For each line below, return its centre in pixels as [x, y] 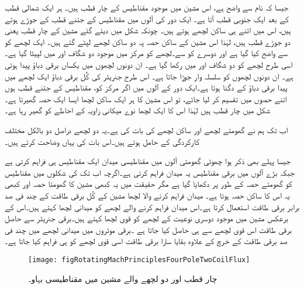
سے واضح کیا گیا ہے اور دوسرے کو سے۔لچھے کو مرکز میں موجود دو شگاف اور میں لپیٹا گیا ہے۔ [146, 53]
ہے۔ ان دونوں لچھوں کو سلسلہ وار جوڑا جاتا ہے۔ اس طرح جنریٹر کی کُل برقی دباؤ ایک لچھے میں [149, 76]
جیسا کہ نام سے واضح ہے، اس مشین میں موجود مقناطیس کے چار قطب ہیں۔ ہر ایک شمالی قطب [147, 7]
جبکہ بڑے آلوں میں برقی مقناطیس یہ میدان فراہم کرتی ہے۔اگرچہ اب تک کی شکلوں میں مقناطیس [150, 172]
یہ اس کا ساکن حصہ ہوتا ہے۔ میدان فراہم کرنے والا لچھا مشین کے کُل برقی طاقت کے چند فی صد [147, 195]
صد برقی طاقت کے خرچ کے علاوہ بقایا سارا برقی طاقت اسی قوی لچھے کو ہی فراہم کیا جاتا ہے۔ [146, 241]
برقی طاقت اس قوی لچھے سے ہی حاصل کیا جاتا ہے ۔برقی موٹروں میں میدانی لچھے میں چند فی [148, 229]
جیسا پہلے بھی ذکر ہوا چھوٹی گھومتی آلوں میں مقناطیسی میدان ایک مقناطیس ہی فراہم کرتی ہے [148, 161]
